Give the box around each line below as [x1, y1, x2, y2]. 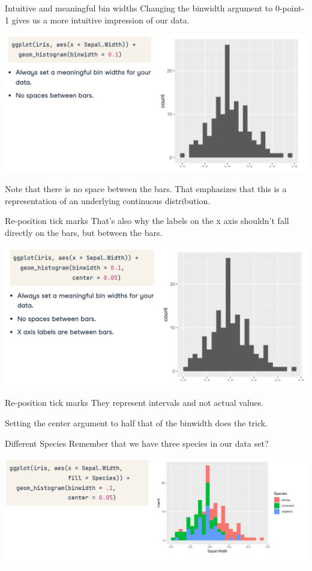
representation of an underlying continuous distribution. [5, 194, 211, 207]
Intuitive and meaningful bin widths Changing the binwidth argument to [5, 2, 273, 14]
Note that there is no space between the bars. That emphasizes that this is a [5, 183, 287, 195]
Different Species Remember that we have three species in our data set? [5, 437, 269, 449]
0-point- [275, 2, 305, 14]
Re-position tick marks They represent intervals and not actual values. [5, 396, 264, 409]
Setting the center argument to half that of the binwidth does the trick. [5, 417, 268, 429]
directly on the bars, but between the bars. [5, 226, 163, 238]
